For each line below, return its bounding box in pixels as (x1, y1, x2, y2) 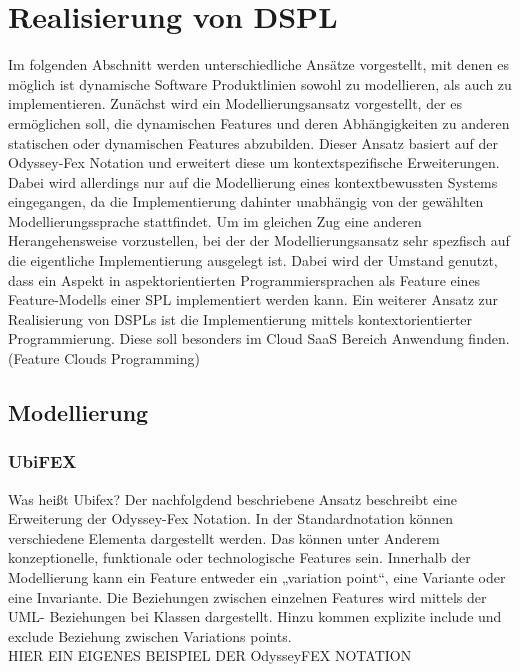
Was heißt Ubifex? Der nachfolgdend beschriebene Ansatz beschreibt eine (8, 488, 458, 509)
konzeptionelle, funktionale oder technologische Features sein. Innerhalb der (8, 547, 471, 568)
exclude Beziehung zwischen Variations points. (8, 625, 292, 646)
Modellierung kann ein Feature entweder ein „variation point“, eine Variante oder (8, 567, 506, 587)
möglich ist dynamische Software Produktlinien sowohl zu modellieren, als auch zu (8, 73, 512, 94)
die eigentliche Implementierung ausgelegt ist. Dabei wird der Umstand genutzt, (8, 250, 498, 271)
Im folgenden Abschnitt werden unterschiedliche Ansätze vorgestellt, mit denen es (8, 54, 509, 75)
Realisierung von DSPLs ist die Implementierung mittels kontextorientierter (8, 308, 473, 329)
